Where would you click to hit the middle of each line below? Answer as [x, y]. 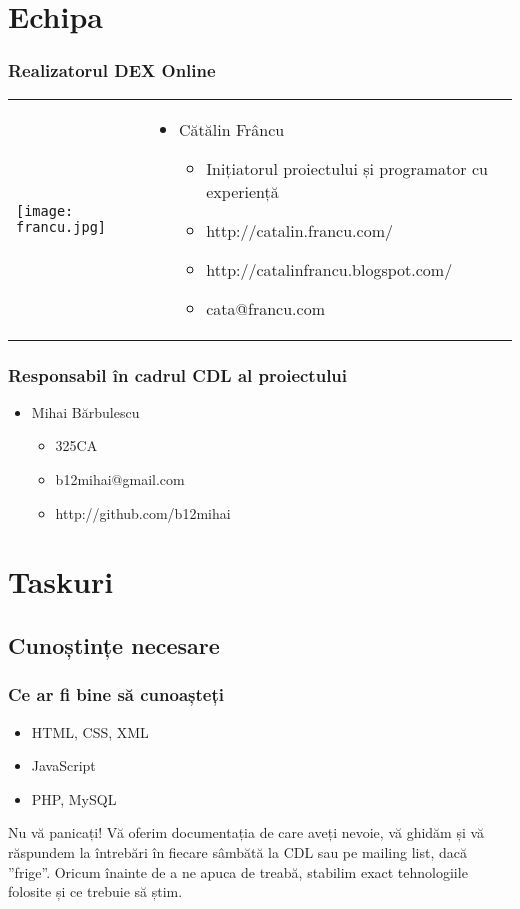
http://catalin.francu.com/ [299, 230]
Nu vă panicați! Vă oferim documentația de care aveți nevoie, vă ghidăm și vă [246, 832]
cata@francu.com [265, 308]
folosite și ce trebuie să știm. [95, 891]
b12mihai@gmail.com [120, 479]
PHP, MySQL [74, 798]
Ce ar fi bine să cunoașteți [116, 694]
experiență [242, 191]
